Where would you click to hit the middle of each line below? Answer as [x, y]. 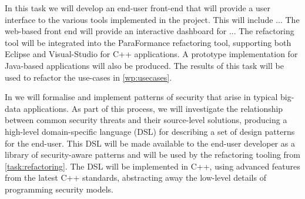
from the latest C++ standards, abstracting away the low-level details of [135, 178]
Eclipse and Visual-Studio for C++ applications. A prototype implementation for [151, 54]
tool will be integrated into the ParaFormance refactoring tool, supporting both [148, 42]
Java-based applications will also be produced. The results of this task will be [144, 65]
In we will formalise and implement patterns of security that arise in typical [141, 97]
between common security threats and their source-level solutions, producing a [146, 120]
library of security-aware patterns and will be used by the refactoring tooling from [153, 155]
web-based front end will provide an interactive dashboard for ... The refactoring [150, 31]
